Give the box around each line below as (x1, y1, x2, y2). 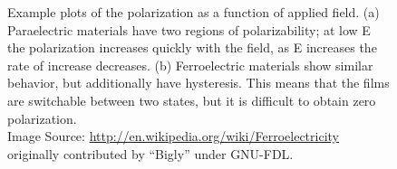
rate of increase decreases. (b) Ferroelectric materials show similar (7, 55, 373, 74)
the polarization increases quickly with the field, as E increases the (7, 38, 377, 57)
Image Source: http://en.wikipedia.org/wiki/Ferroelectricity (7, 127, 339, 146)
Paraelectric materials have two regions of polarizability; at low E (7, 20, 371, 39)
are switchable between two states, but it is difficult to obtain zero (7, 90, 376, 109)
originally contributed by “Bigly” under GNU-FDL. (7, 144, 294, 163)
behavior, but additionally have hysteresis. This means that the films (7, 73, 390, 92)
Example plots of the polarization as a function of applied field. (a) (7, 3, 380, 21)
